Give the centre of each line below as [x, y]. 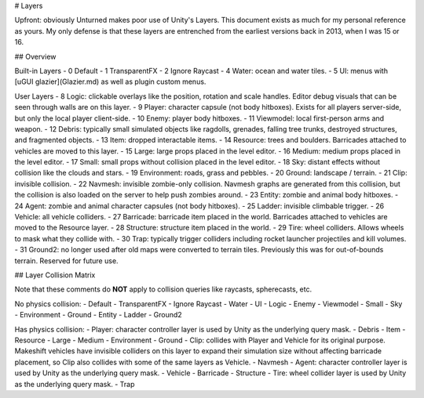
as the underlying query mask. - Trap [75, 384]
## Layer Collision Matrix [55, 275]
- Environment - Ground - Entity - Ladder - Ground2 [98, 315]
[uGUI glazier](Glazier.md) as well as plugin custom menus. [110, 81]
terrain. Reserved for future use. [66, 261]
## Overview [35, 56]
